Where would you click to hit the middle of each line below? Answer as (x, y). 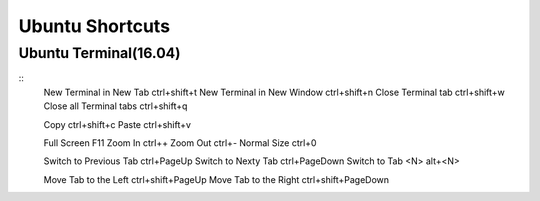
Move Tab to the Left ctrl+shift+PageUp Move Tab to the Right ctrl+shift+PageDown (216, 179)
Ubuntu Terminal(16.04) (99, 53)
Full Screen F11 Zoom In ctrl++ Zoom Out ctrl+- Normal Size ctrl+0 (180, 142)
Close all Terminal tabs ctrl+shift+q (115, 106)
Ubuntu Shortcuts (94, 26)
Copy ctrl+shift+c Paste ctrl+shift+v (117, 124)
